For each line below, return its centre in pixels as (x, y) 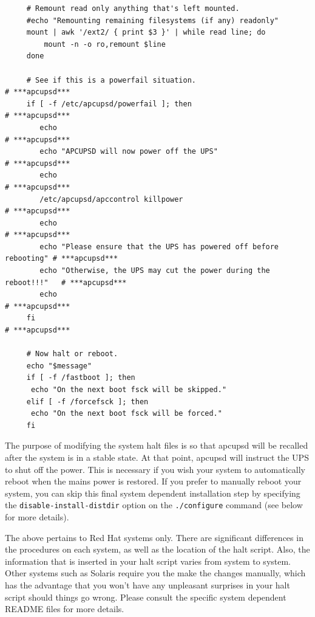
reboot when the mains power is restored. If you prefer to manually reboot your (153, 481)
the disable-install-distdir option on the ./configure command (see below (154, 505)
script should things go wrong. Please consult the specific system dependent (146, 597)
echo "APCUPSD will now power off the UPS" (129, 152)
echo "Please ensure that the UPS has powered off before (159, 246)
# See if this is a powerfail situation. (111, 80)
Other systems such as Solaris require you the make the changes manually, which (155, 573)
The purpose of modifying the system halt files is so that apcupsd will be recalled (157, 445)
